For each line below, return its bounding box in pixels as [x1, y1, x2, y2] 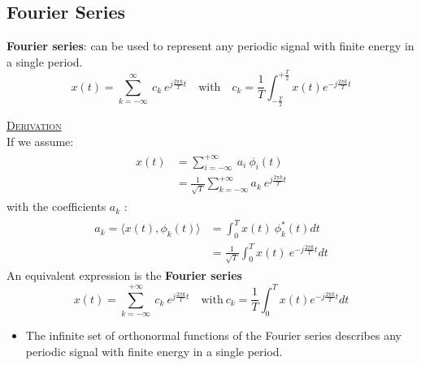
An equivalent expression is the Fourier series [7, 267, 242, 284]
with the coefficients [7, 198, 106, 215]
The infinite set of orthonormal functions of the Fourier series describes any [25, 327, 401, 344]
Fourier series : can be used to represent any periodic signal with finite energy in [7, 37, 414, 54]
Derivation [7, 116, 62, 133]
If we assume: [7, 132, 74, 149]
